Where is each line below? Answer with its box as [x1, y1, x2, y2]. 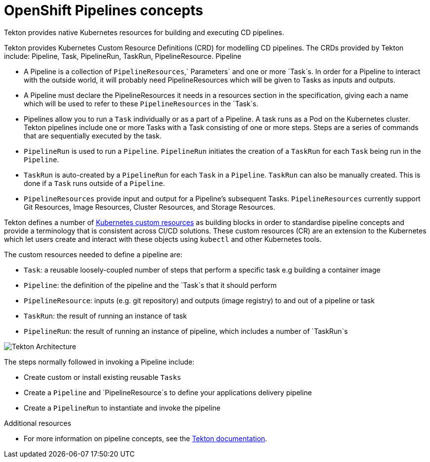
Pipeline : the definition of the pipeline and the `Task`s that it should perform [24, 280, 277, 289]
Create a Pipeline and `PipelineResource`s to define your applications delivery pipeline [24, 388, 312, 397]
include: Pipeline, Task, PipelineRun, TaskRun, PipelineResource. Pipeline [4, 51, 242, 60]
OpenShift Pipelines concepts [4, 2, 203, 19]
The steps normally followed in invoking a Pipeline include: [4, 357, 195, 366]
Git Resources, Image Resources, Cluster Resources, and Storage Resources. [24, 202, 275, 211]
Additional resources [4, 418, 71, 427]
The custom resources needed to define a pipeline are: [4, 250, 182, 259]
